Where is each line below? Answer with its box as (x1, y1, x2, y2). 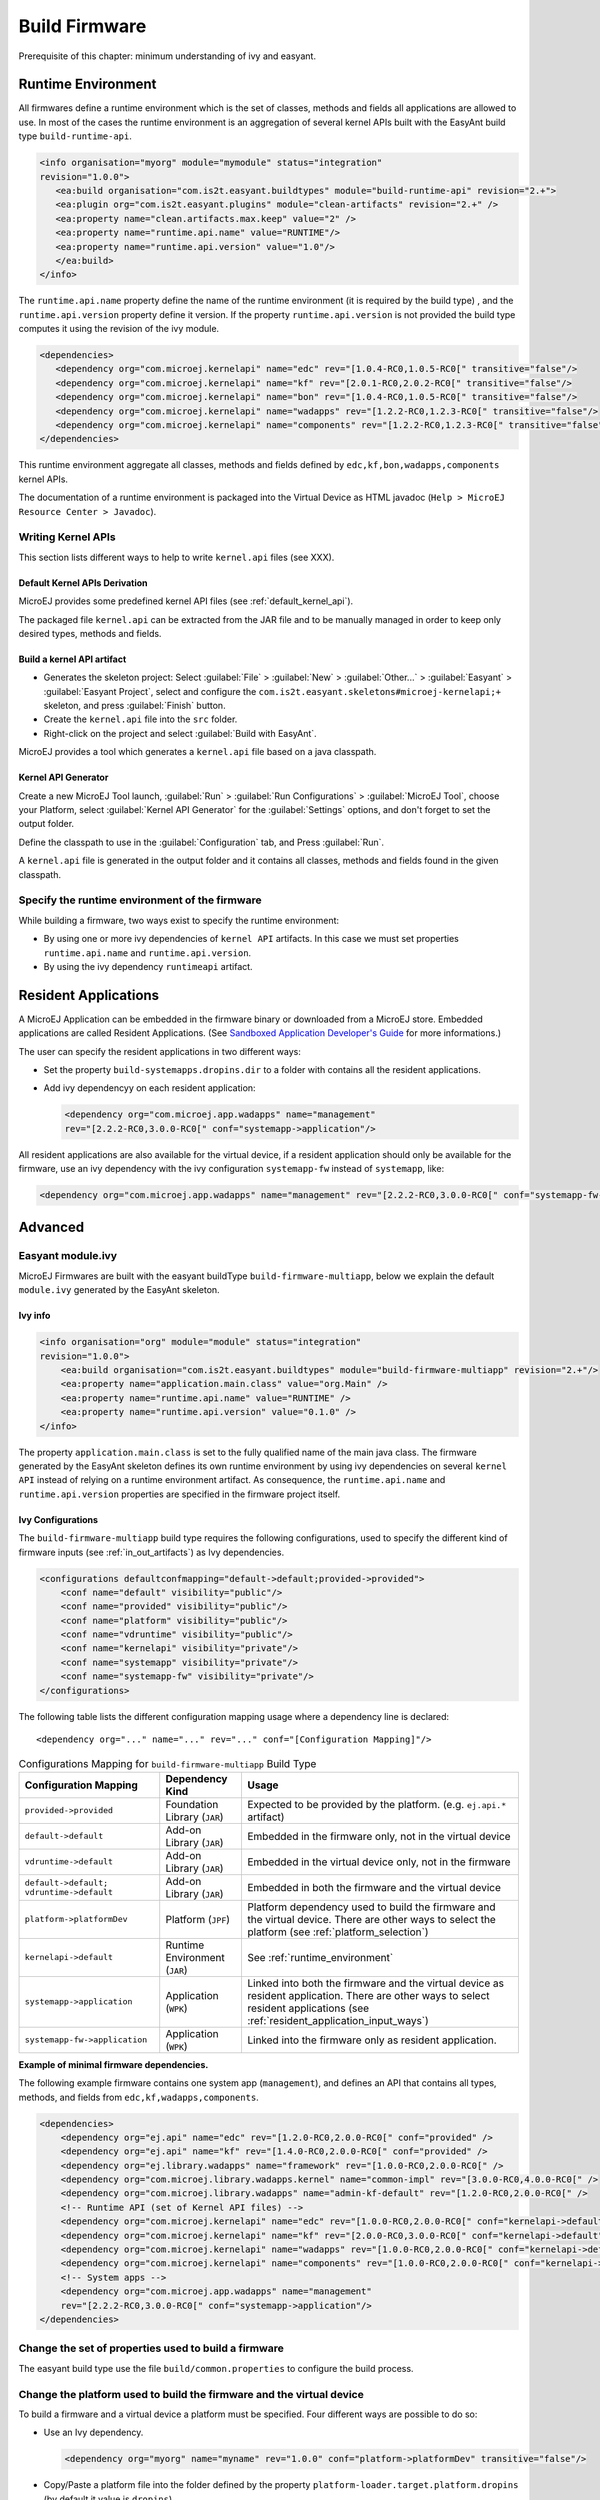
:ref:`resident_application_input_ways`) (246, 2013, 429, 2027)
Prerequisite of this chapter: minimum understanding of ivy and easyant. (18, 50, 317, 62)
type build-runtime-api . (18, 130, 132, 142)
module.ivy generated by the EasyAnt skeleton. (18, 1284, 220, 1296)
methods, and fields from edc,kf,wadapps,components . (18, 2091, 259, 2103)
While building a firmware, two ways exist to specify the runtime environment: (18, 914, 340, 926)
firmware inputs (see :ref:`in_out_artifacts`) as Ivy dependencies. (18, 1546, 285, 1558)
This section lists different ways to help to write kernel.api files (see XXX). (18, 551, 335, 563)
